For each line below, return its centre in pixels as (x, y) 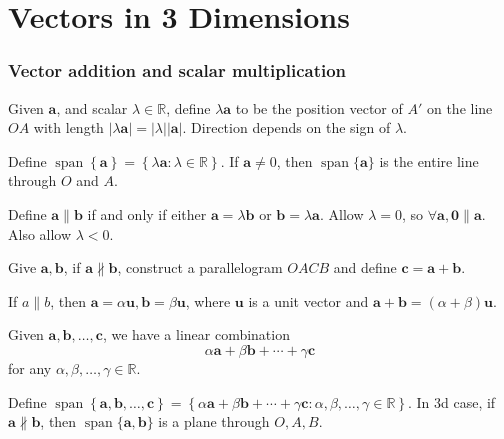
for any (30, 367)
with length (68, 127)
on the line (459, 107)
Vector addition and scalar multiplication (177, 70)
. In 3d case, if (451, 401)
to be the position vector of (319, 107)
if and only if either (147, 213)
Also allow (40, 233)
